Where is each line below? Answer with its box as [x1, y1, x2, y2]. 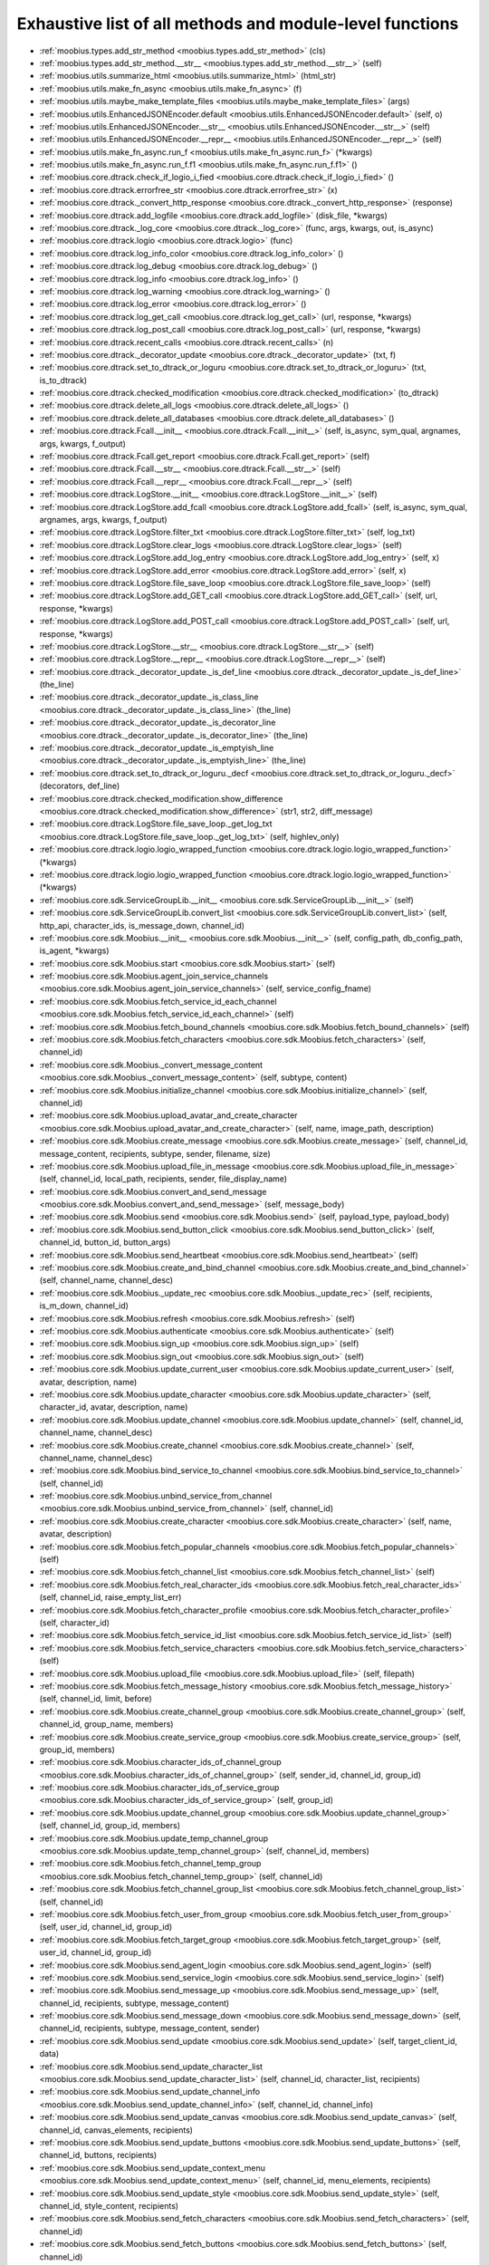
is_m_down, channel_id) [39, 1300, 129, 1311]
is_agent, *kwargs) [39, 945, 110, 956]
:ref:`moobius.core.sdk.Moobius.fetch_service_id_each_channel [39, 996, 277, 1007]
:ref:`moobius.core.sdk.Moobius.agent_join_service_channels [39, 970, 269, 982]
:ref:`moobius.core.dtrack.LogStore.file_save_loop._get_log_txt [39, 818, 273, 829]
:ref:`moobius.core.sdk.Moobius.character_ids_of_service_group [39, 1782, 280, 1793]
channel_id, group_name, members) [39, 1719, 174, 1730]
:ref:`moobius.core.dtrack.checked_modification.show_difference [39, 793, 283, 804]
